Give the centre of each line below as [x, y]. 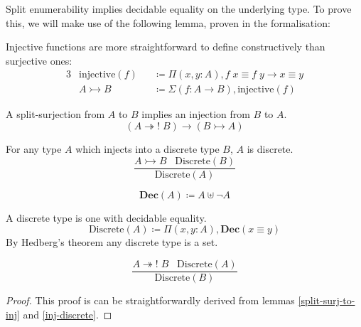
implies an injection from [196, 114]
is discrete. [270, 149]
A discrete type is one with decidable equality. [106, 217]
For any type [34, 149]
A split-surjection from [55, 114]
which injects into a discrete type [147, 149]
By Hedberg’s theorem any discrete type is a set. [112, 242]
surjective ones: [39, 60]
